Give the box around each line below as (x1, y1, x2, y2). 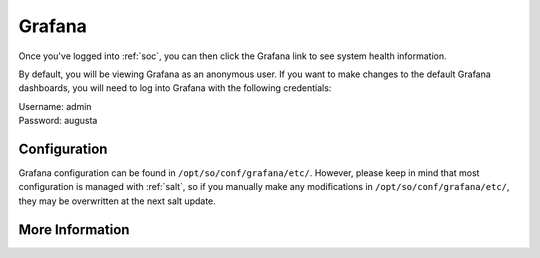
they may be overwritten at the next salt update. (18, 195, 217, 207)
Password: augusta (18, 115, 98, 127)
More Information (18, 221, 130, 238)
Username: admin (18, 100, 92, 112)
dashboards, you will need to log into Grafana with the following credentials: (18, 82, 332, 94)
